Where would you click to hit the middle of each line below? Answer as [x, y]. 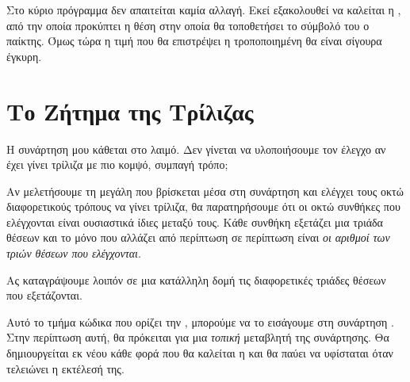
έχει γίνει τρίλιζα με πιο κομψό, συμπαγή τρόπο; [117, 164]
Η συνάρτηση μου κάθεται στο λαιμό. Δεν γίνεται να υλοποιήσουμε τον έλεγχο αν [196, 149]
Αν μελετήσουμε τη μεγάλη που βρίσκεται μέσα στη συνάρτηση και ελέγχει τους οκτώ [205, 191]
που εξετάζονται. [44, 295]
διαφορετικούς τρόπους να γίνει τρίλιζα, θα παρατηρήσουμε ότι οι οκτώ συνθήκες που [203, 206]
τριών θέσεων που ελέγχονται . [74, 253]
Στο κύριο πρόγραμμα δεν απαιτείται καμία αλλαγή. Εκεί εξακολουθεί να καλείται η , [204, 10]
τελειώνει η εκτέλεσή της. [65, 368]
